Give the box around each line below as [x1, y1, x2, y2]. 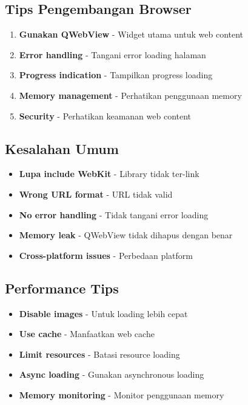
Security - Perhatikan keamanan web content [19, 109, 192, 122]
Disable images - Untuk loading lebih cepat [19, 307, 188, 320]
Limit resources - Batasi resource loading [19, 347, 180, 360]
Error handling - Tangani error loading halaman [19, 48, 206, 61]
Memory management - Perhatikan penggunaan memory [19, 89, 242, 101]
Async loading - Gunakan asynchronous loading [19, 368, 204, 381]
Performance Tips [5, 278, 119, 297]
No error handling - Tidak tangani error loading [19, 208, 209, 221]
